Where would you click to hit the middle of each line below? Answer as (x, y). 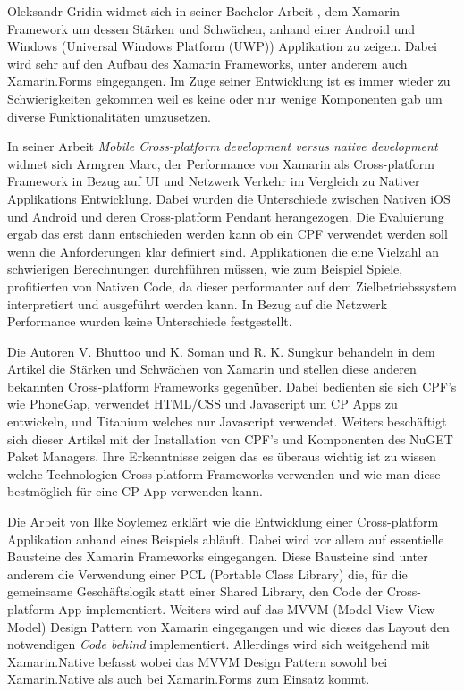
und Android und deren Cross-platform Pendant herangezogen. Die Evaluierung (226, 216)
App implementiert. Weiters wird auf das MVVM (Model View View (247, 609)
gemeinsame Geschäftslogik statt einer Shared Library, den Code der (195, 591)
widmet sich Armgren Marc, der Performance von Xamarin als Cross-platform (221, 163)
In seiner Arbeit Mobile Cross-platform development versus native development (223, 146)
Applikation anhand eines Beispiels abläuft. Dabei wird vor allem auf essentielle (226, 539)
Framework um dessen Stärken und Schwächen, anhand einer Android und (211, 28)
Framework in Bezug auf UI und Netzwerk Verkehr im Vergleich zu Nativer (214, 181)
